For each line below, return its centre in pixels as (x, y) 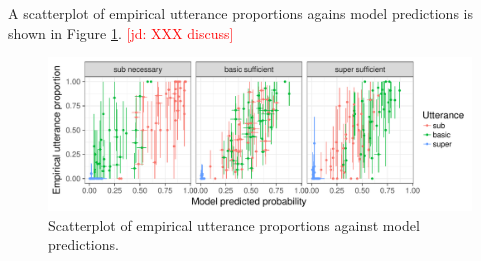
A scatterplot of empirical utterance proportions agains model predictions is (240, 13)
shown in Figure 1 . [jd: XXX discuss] (121, 32)
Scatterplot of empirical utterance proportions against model (234, 224)
